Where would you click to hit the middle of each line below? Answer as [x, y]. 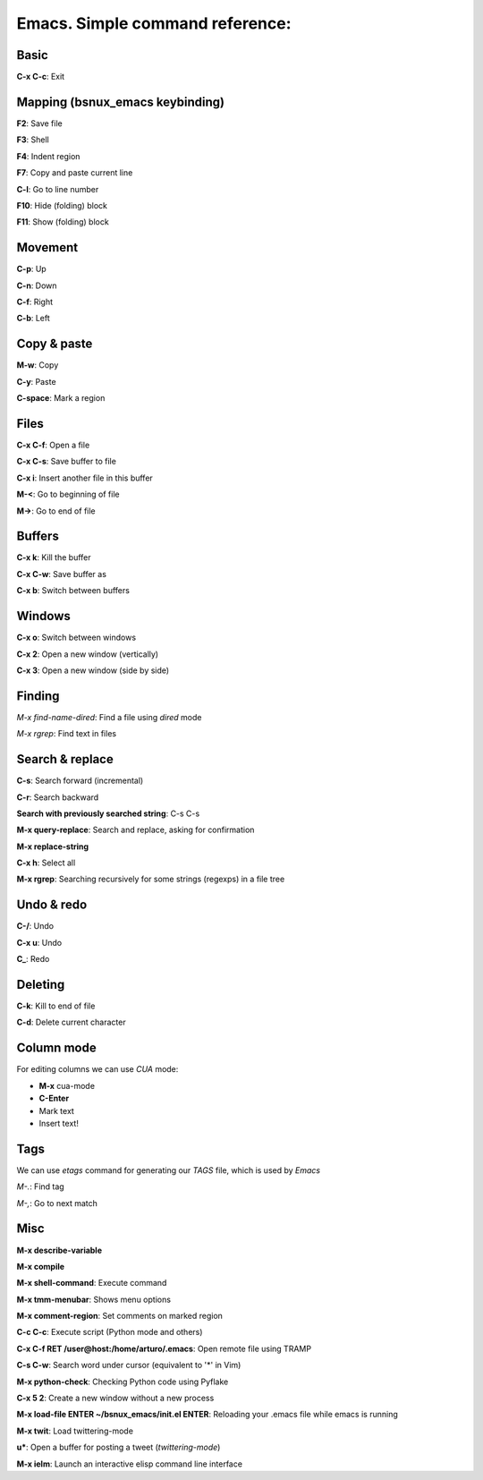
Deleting [41, 984]
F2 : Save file [39, 123]
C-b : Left [34, 319]
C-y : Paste [37, 381]
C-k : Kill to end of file [56, 1006]
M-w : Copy [38, 365]
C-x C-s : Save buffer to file [66, 462]
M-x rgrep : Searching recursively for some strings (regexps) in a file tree [151, 879]
